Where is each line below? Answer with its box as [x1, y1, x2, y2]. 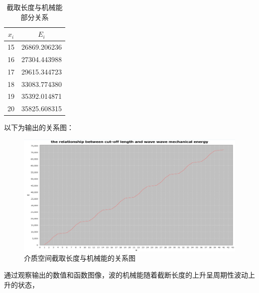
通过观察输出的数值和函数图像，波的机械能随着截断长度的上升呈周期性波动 [4, 269, 248, 280]
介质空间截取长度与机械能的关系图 [24, 253, 135, 263]
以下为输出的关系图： [4, 122, 74, 133]
